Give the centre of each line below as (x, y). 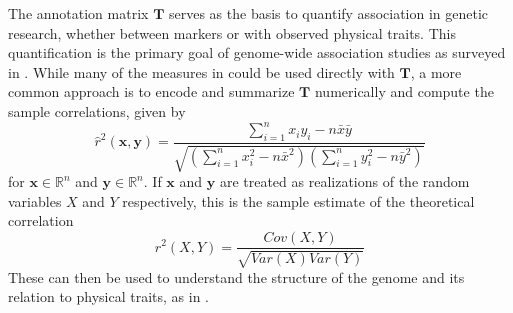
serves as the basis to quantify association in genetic (328, 13)
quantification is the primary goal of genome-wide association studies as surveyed (257, 52)
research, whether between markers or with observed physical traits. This (232, 32)
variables (35, 200)
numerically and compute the (404, 91)
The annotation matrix (78, 13)
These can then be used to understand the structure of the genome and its (236, 276)
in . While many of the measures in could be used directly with (201, 71)
